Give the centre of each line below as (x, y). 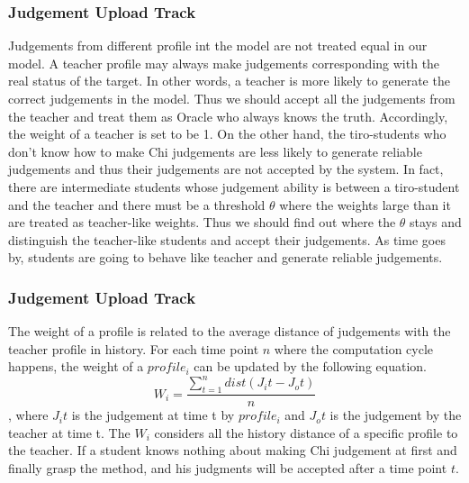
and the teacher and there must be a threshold (137, 204)
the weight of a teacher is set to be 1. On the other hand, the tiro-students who (227, 134)
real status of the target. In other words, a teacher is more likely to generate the (229, 81)
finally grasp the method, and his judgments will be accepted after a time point (228, 468)
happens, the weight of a (76, 366)
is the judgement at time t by (153, 415)
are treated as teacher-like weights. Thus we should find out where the (202, 222)
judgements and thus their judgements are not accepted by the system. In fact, (226, 169)
